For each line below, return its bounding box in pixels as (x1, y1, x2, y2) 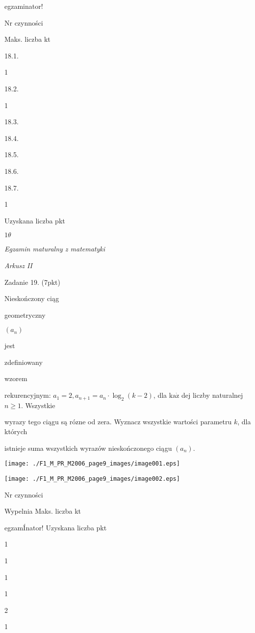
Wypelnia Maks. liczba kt (4, 506, 81, 516)
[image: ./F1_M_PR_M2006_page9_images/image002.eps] (4, 475, 180, 482)
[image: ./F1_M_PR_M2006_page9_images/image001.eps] (4, 460, 180, 468)
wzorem (4, 373, 27, 384)
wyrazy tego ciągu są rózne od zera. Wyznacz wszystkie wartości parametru (4, 416, 232, 427)
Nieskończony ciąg (4, 293, 59, 303)
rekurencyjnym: (4, 390, 51, 400)
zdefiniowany (4, 357, 43, 367)
